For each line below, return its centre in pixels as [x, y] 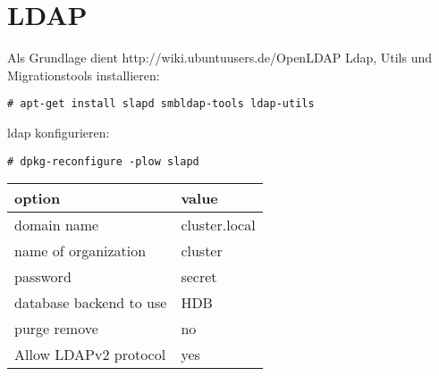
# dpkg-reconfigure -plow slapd [103, 161]
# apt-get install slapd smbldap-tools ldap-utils [161, 104]
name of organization [80, 251]
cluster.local [218, 225]
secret [199, 277]
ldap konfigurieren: [59, 132]
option [38, 198]
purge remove [56, 329]
